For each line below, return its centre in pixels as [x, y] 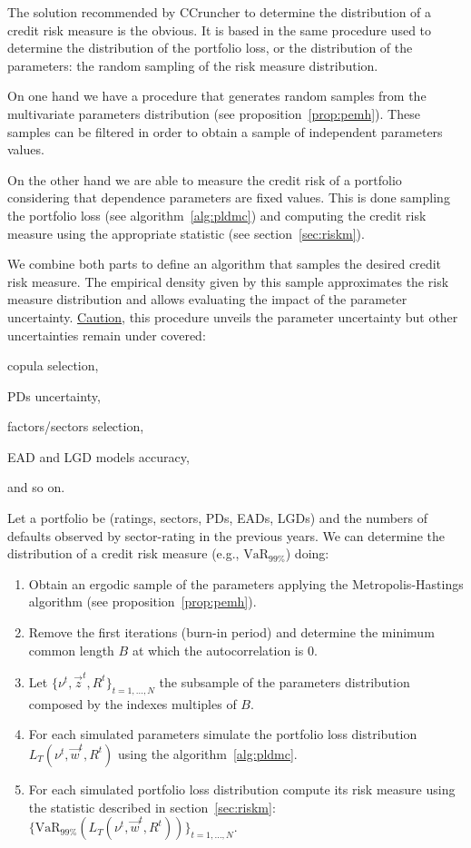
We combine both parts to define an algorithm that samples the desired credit [225, 264]
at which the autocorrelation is [218, 650]
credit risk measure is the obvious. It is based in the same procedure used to [220, 30]
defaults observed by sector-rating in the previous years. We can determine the [226, 535]
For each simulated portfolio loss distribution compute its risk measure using [242, 789]
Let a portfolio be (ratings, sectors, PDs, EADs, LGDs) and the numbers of [217, 518]
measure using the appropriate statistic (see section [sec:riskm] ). [186, 233]
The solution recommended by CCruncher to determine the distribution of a [220, 12]
